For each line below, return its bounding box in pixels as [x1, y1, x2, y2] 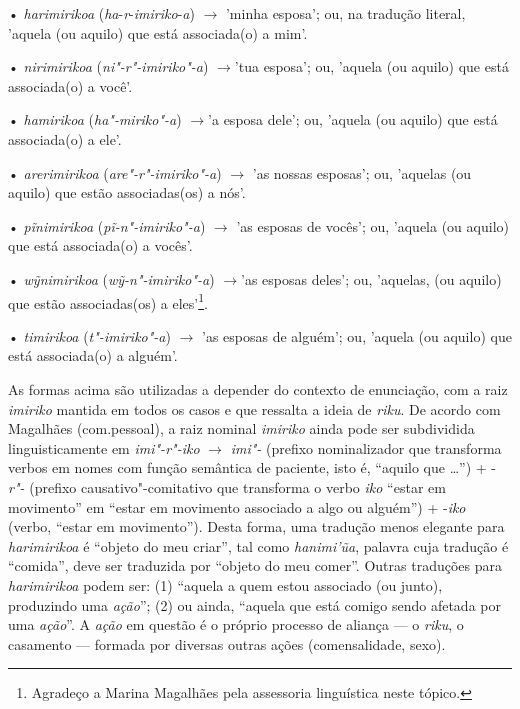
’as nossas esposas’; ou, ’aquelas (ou [252, 162, 472, 183]
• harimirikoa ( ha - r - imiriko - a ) [8, 3, 195, 23]
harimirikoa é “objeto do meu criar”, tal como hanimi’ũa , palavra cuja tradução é [8, 535, 509, 556]
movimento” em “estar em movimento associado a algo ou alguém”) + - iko [8, 496, 466, 517]
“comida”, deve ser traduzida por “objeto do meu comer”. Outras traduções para [8, 555, 502, 576]
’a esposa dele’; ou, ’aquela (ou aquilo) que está [208, 109, 498, 130]
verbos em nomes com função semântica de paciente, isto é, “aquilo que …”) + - [8, 457, 496, 478]
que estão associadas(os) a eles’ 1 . [8, 289, 208, 313]
